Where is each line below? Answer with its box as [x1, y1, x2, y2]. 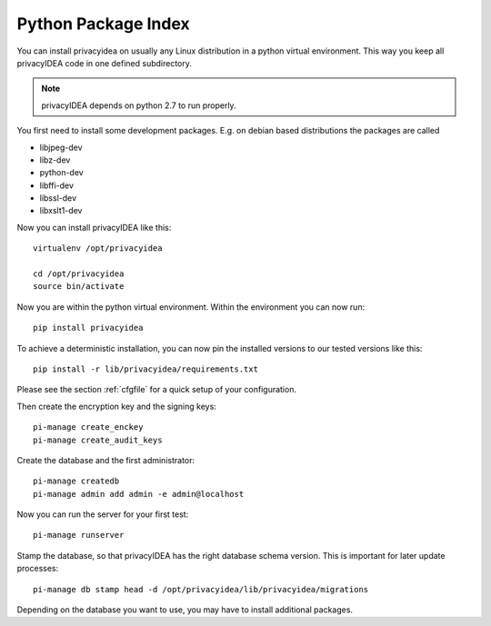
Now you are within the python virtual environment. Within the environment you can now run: [16, 301, 366, 313]
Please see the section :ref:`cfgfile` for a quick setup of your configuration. [16, 384, 297, 395]
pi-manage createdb [33, 476, 120, 486]
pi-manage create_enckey [33, 422, 144, 432]
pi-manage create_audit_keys [33, 434, 163, 445]
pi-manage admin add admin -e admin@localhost [33, 489, 245, 499]
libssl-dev [39, 193, 77, 204]
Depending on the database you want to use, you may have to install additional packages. [16, 604, 354, 615]
